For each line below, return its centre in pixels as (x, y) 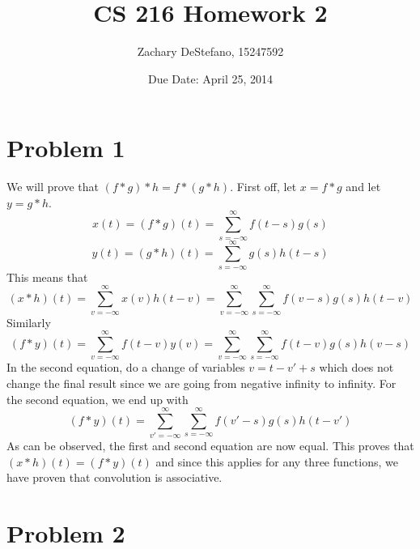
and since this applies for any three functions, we (277, 461)
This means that (47, 277)
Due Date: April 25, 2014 (210, 78)
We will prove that (53, 187)
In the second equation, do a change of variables (126, 367)
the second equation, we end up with (98, 399)
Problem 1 (66, 148)
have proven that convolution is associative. (115, 477)
